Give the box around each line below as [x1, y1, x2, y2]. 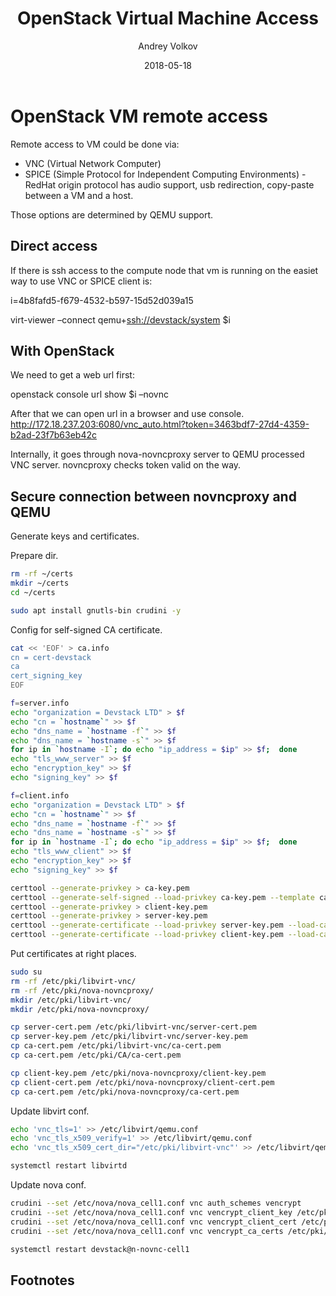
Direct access [10, 238, 98, 255]
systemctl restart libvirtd [10, 1161, 128, 1171]
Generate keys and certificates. [10, 530, 140, 542]
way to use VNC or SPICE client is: [10, 275, 153, 287]
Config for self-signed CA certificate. [10, 623, 163, 636]
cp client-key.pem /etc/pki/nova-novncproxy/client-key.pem [10, 1068, 267, 1078]
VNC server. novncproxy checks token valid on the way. [10, 459, 242, 471]
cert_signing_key [10, 671, 83, 681]
